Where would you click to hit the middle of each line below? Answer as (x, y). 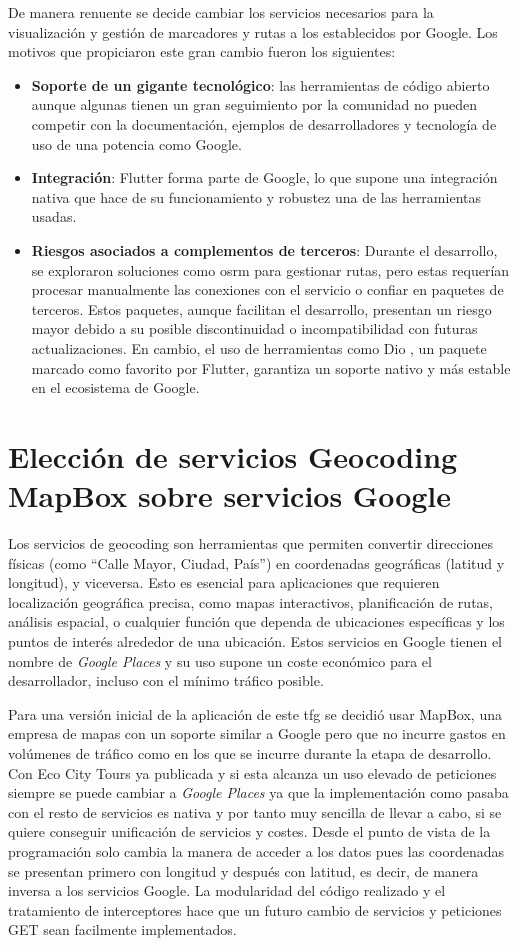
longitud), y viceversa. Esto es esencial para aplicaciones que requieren (224, 582)
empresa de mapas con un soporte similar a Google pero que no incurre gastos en (257, 733)
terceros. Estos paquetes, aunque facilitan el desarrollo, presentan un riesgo (261, 308)
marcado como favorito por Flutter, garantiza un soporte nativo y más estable (271, 367)
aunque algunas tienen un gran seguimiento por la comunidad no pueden (254, 104)
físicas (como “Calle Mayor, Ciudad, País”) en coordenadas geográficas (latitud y (256, 562)
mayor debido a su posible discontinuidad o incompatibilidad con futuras (254, 328)
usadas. (54, 216)
